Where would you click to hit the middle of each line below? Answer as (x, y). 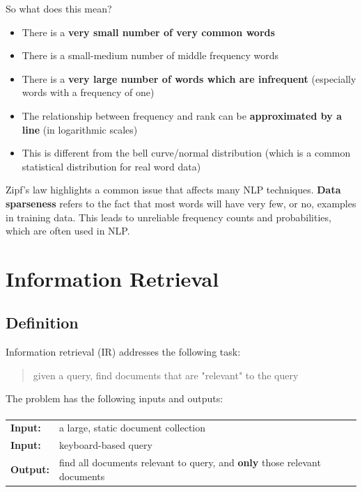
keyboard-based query (105, 445)
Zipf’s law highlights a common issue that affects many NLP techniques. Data (173, 190)
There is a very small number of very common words (148, 32)
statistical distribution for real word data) (111, 166)
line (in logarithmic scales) (80, 129)
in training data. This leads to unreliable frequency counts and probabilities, (168, 217)
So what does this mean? (59, 8)
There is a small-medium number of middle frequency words (150, 55)
